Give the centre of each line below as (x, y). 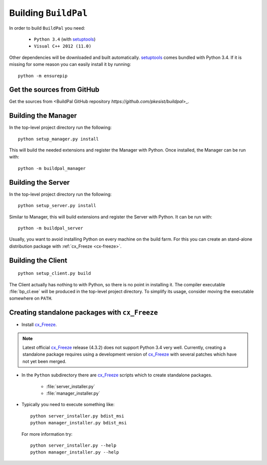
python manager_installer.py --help (75, 452)
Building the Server (40, 182)
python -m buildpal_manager (52, 168)
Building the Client (38, 260)
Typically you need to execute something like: (68, 405)
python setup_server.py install (57, 206)
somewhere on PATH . (31, 298)
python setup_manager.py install (58, 139)
